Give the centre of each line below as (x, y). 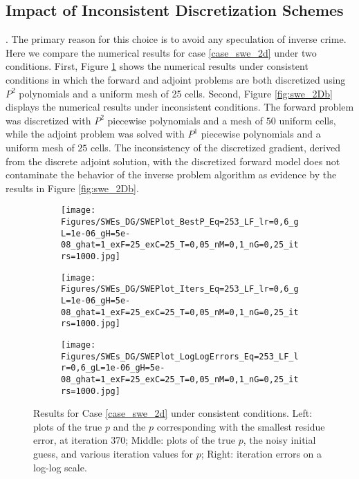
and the (129, 426)
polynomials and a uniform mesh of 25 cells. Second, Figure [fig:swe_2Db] (176, 93)
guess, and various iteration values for (113, 453)
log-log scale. (60, 467)
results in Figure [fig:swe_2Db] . (72, 188)
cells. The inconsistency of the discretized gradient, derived (215, 147)
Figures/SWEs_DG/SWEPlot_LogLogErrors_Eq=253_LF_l (180, 356)
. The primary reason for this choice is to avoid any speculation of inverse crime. (176, 39)
